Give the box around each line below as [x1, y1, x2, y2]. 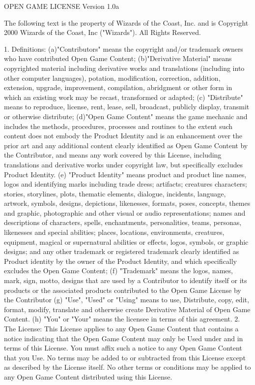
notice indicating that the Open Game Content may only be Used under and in [4, 333, 243, 343]
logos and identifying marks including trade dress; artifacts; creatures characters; [4, 179, 247, 189]
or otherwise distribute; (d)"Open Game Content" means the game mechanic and [4, 111, 248, 121]
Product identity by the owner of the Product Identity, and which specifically [4, 256, 237, 266]
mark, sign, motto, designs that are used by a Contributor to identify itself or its [4, 275, 247, 286]
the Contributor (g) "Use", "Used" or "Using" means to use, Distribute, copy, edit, [4, 294, 249, 305]
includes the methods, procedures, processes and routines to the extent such [4, 121, 233, 131]
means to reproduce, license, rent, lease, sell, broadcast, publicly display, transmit [4, 101, 250, 112]
